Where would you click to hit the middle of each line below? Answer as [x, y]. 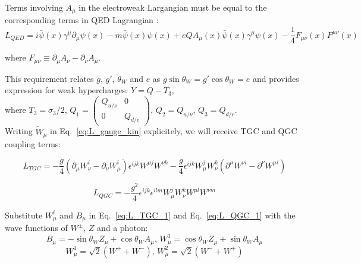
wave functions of [36, 228]
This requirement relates [49, 78]
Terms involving [34, 7]
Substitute [24, 215]
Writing [19, 131]
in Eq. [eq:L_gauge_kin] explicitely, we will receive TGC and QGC [173, 131]
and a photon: [122, 228]
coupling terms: [33, 144]
